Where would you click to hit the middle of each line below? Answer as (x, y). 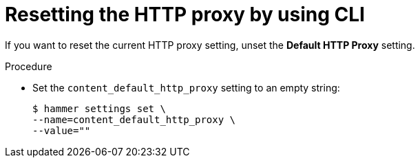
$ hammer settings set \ (99, 108)
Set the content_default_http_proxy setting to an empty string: (186, 87)
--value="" (62, 130)
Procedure (29, 66)
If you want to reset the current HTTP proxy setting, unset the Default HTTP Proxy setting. (210, 45)
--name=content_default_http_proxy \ (134, 119)
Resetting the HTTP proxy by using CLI (185, 14)
